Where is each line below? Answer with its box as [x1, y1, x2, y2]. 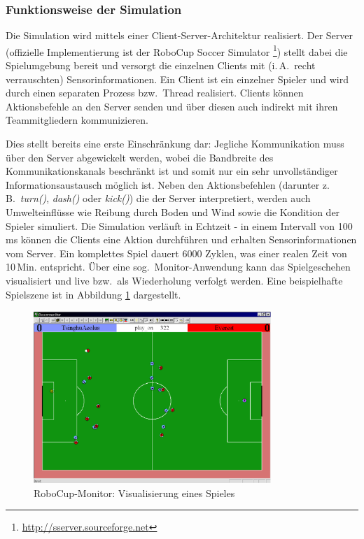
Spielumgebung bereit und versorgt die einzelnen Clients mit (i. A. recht [6, 58, 316, 73]
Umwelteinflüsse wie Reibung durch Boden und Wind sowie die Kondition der [6, 205, 340, 219]
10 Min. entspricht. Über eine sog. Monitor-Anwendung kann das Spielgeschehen [6, 259, 351, 274]
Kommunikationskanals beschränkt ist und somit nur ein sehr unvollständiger [6, 164, 338, 178]
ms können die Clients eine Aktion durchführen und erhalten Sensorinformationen [6, 232, 357, 247]
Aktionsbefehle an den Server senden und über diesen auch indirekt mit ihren [6, 99, 338, 113]
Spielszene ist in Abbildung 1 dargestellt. [6, 287, 181, 301]
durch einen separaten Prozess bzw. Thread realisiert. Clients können [6, 85, 304, 100]
